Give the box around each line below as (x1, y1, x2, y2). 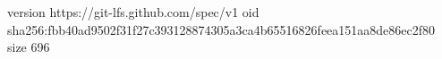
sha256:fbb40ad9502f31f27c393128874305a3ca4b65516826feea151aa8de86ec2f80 (7, 20, 436, 38)
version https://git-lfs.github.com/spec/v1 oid (7, 3, 259, 21)
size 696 (7, 38, 50, 56)
